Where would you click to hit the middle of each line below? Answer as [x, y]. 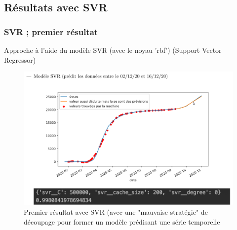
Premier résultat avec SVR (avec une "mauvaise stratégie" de [116, 212]
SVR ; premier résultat [51, 31]
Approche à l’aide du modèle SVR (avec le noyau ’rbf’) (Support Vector [113, 50]
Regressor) [20, 59]
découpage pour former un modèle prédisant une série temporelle [122, 221]
